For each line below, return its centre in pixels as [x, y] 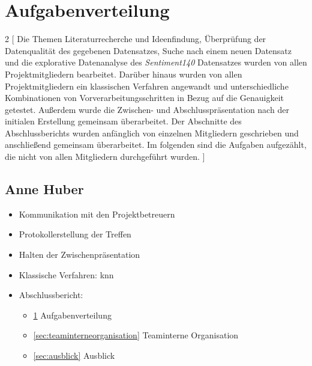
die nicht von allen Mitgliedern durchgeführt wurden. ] [105, 157]
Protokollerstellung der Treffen [75, 234]
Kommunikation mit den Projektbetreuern [97, 214]
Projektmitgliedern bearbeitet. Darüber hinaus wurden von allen [124, 74]
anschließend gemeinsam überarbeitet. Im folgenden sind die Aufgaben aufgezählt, [156, 145]
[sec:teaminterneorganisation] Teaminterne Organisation [136, 335]
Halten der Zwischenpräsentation [79, 255]
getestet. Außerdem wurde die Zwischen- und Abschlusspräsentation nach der [147, 109]
